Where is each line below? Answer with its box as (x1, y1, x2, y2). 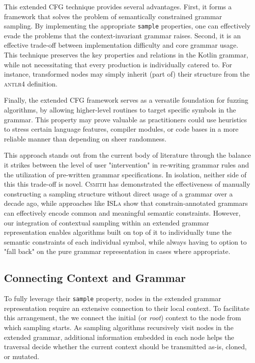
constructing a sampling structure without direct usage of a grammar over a (4, 188, 233, 198)
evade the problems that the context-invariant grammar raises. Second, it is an (4, 30, 241, 40)
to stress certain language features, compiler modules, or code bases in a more (4, 124, 239, 134)
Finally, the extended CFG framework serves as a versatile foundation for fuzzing (4, 95, 249, 105)
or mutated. (4, 351, 39, 361)
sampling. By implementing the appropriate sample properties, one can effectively (4, 21, 251, 31)
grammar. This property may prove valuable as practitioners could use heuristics (4, 114, 247, 124)
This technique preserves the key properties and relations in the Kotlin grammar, (4, 50, 249, 60)
